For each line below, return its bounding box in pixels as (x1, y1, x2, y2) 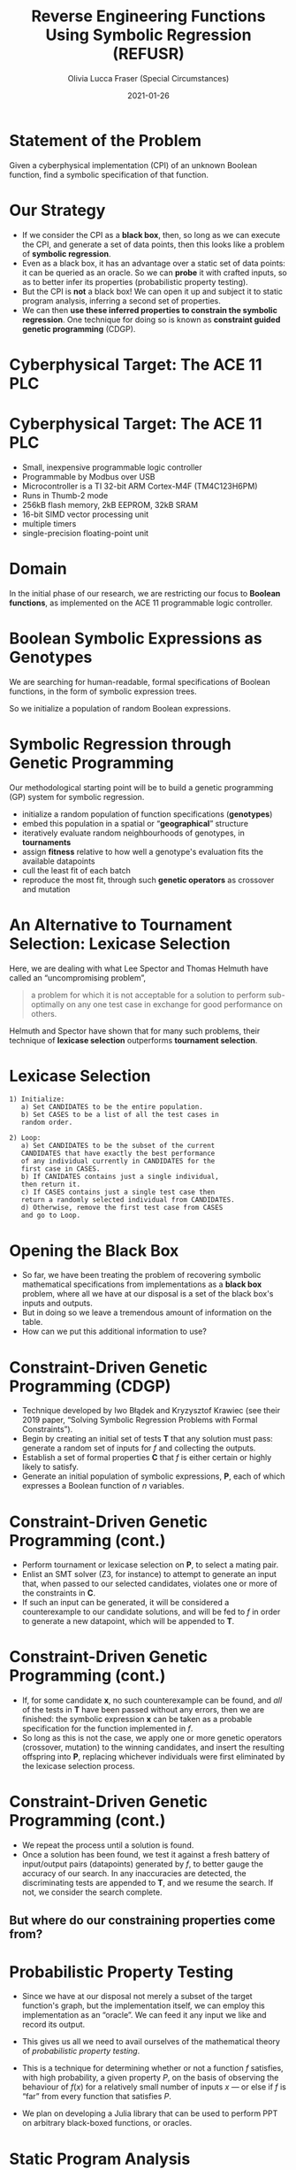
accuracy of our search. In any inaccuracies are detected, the (21, 1868, 247, 1879)
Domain (9, 558, 68, 579)
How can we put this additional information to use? (21, 1326, 208, 1337)
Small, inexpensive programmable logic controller (21, 462, 203, 473)
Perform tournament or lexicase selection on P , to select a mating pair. (21, 1559, 279, 1570)
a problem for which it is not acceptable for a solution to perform (30, 989, 267, 1000)
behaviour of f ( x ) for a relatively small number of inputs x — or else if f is (21, 2082, 287, 2092)
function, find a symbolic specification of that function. (9, 169, 209, 180)
